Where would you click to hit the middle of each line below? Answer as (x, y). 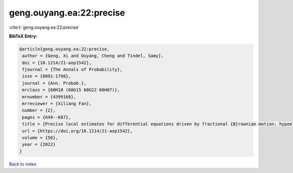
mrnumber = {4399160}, (49, 97)
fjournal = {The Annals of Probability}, (72, 70)
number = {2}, (39, 110)
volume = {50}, (40, 138)
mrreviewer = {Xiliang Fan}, (57, 104)
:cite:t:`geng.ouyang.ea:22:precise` (44, 27)
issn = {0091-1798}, (47, 76)
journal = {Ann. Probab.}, (54, 83)
